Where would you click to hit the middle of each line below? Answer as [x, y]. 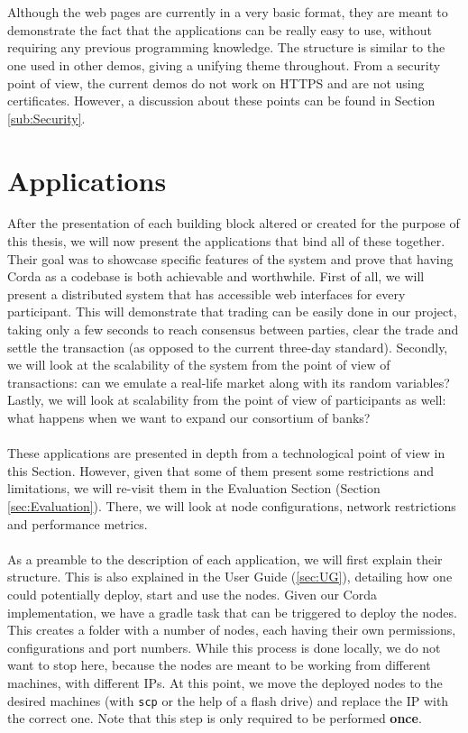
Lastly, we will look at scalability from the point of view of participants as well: [227, 400]
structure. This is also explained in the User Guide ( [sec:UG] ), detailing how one [230, 577]
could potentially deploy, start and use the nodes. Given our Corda [192, 594]
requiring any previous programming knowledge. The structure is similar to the [226, 47]
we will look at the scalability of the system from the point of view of [199, 365]
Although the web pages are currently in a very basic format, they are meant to [228, 12]
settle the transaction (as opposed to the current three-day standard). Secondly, [228, 347]
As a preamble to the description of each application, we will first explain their [225, 559]
